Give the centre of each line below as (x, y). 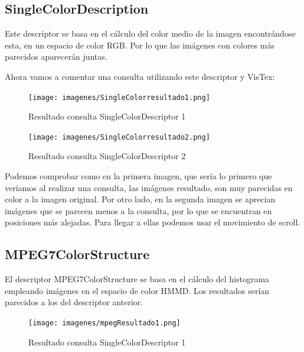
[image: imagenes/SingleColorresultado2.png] (119, 137)
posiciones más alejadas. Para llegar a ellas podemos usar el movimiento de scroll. (153, 222)
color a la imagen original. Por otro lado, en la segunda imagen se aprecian (140, 199)
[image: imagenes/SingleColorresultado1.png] (119, 97)
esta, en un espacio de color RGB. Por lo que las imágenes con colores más (140, 45)
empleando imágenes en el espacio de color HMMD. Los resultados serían (137, 290)
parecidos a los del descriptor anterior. (74, 302)
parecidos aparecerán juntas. (56, 56)
